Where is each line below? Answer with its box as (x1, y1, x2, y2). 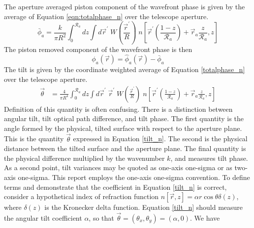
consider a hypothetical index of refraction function (4, 191, 159, 202)
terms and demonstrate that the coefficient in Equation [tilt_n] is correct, (4, 181, 227, 192)
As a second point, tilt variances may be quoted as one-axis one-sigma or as (4, 162, 232, 173)
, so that (89, 213, 114, 223)
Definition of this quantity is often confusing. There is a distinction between (4, 103, 233, 114)
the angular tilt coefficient (4, 213, 82, 223)
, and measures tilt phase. (170, 152, 248, 163)
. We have (190, 213, 220, 223)
